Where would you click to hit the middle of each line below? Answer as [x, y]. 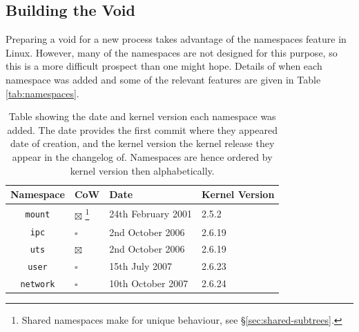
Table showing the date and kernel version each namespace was [142, 116]
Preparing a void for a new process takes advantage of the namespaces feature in [176, 39]
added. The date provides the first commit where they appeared [142, 129]
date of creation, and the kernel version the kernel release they [143, 143]
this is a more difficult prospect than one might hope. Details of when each [164, 66]
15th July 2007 [141, 266]
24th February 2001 [151, 213]
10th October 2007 [149, 283]
